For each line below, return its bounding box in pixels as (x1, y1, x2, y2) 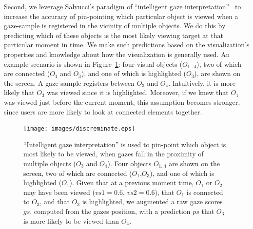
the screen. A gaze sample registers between (4, 77, 135, 88)
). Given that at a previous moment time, (69, 177, 194, 188)
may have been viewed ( (23, 187, 95, 197)
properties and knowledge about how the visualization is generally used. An (4, 49, 230, 59)
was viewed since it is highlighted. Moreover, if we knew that (47, 87, 229, 97)
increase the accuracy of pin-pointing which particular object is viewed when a (4, 11, 238, 21)
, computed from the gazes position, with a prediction (30, 206, 191, 216)
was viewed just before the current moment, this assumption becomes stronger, (4, 96, 240, 107)
